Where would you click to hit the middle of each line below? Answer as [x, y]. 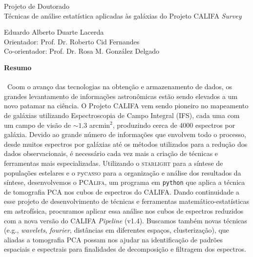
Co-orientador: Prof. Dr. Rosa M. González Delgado [82, 51]
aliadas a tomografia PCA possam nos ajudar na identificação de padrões [113, 239]
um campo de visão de [37, 125]
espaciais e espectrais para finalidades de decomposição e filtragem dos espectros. [125, 249]
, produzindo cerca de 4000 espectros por [174, 125]
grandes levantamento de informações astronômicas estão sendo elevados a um [121, 96]
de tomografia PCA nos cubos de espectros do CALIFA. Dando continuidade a [122, 191]
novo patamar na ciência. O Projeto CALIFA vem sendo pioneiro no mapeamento [126, 106]
